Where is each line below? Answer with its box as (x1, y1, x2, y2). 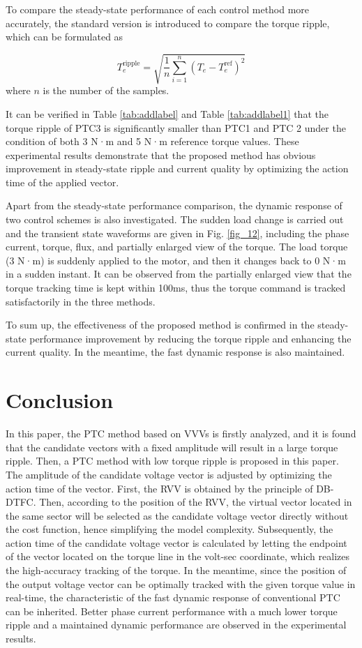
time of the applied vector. (6, 174, 119, 189)
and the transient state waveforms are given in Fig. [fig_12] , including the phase (6, 225, 349, 240)
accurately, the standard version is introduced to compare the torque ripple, (6, 15, 330, 30)
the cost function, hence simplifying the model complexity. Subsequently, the (6, 522, 333, 536)
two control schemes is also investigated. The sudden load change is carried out (6, 212, 344, 227)
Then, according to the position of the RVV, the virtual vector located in (39, 495, 352, 509)
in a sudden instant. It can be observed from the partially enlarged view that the (6, 266, 352, 281)
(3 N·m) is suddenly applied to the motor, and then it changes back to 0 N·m (6, 253, 346, 267)
